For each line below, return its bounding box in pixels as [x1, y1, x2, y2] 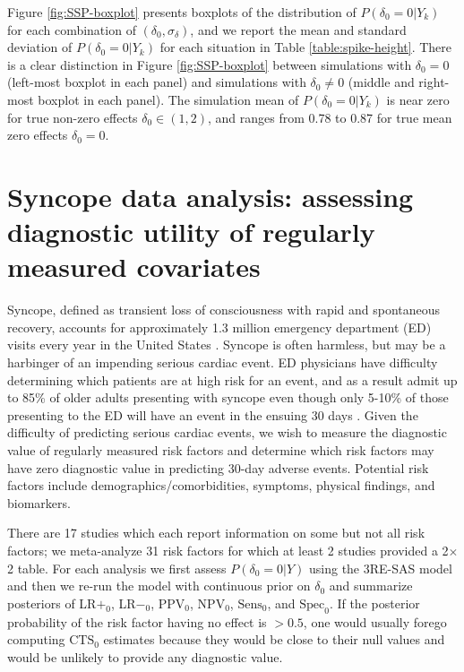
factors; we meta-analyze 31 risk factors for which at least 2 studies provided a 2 [7, 540, 449, 559]
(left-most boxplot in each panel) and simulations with [7, 73, 306, 91]
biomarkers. [7, 493, 71, 512]
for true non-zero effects [7, 108, 138, 126]
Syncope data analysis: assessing [7, 177, 414, 214]
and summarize [329, 576, 413, 595]
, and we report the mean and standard [190, 20, 407, 39]
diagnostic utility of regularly [7, 213, 375, 250]
